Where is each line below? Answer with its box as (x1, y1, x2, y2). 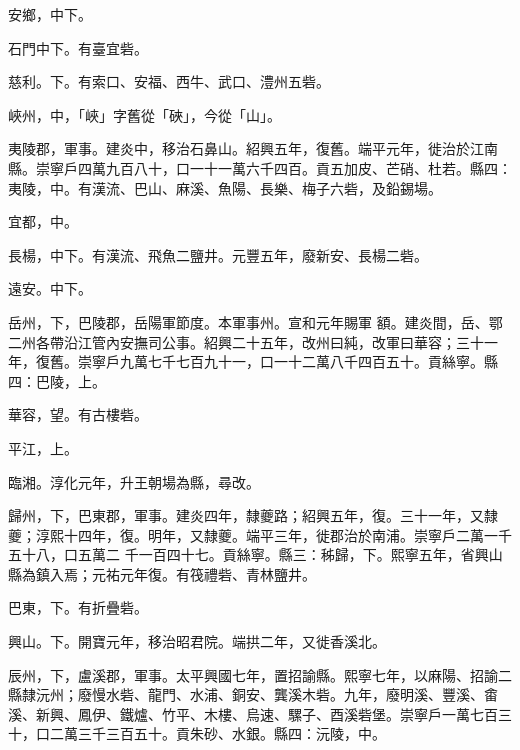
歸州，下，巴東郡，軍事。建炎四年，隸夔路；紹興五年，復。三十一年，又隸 (8, 505, 498, 526)
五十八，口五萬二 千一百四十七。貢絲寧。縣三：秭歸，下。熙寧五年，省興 (8, 544, 489, 565)
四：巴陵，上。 (8, 370, 106, 391)
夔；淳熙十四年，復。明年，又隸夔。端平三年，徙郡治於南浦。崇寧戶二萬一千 (8, 524, 512, 545)
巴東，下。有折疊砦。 (8, 597, 148, 618)
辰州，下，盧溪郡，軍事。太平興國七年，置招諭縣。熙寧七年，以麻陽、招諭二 (8, 664, 512, 685)
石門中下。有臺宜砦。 (8, 37, 148, 58)
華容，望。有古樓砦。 (8, 404, 148, 425)
